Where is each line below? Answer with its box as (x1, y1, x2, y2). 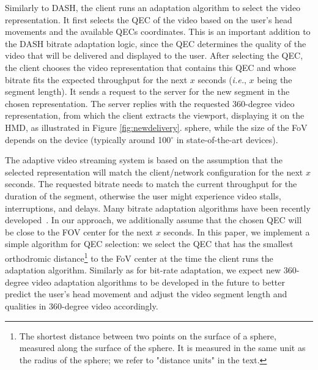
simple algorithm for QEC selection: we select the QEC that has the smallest (5, 237, 294, 250)
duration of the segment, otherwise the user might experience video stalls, (5, 189, 281, 202)
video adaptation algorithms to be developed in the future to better (31, 275, 285, 288)
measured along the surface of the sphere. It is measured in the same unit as (19, 341, 306, 354)
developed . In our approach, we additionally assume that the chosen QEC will (5, 213, 302, 226)
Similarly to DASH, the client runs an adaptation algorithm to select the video (5, 1, 301, 13)
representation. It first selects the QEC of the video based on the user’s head (5, 13, 292, 26)
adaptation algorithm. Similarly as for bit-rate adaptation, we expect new (5, 264, 281, 276)
